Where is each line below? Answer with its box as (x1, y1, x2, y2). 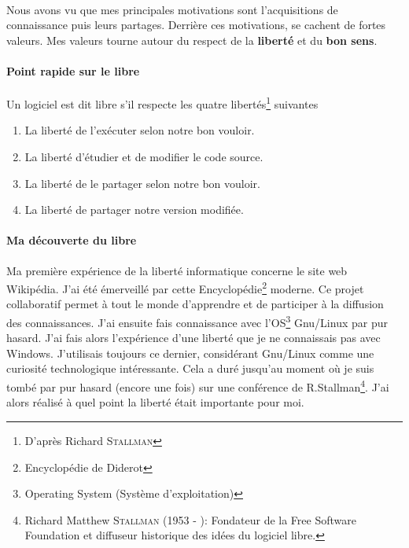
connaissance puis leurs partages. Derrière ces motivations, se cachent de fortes (6, 17, 386, 33)
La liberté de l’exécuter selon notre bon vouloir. (24, 122, 255, 138)
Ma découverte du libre (6, 232, 137, 248)
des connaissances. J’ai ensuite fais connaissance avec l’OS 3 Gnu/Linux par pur (6, 312, 388, 330)
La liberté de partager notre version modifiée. (24, 201, 244, 218)
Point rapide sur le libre (6, 62, 140, 79)
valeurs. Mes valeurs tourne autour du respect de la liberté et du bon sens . (6, 31, 378, 48)
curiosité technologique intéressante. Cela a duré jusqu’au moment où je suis (6, 360, 374, 377)
